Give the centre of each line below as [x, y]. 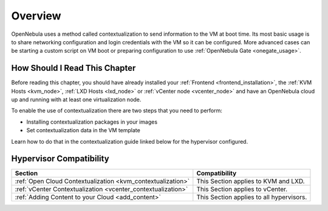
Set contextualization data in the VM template [84, 130]
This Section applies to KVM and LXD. [251, 181]
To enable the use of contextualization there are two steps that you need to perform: [117, 111]
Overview [36, 16]
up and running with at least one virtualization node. [76, 99]
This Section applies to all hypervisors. [252, 197]
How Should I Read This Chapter [73, 68]
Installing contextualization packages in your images [92, 122]
